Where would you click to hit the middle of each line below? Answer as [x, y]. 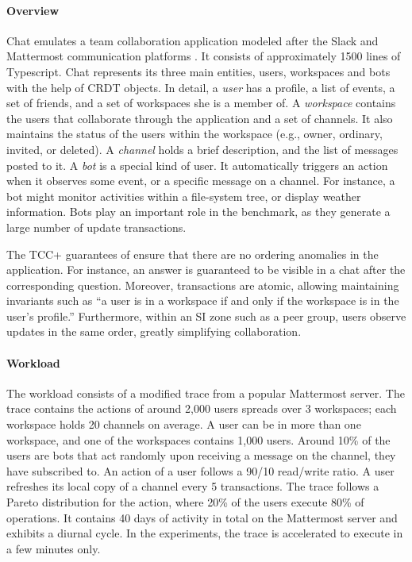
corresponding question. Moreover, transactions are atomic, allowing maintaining [203, 285]
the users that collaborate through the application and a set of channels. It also [200, 118]
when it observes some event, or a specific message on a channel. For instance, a [201, 181]
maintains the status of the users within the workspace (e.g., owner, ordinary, [194, 134]
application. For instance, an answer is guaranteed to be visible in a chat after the [206, 269]
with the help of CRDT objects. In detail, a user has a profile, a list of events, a [201, 87]
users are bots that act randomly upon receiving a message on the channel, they [201, 455]
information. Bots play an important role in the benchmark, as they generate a [198, 212]
